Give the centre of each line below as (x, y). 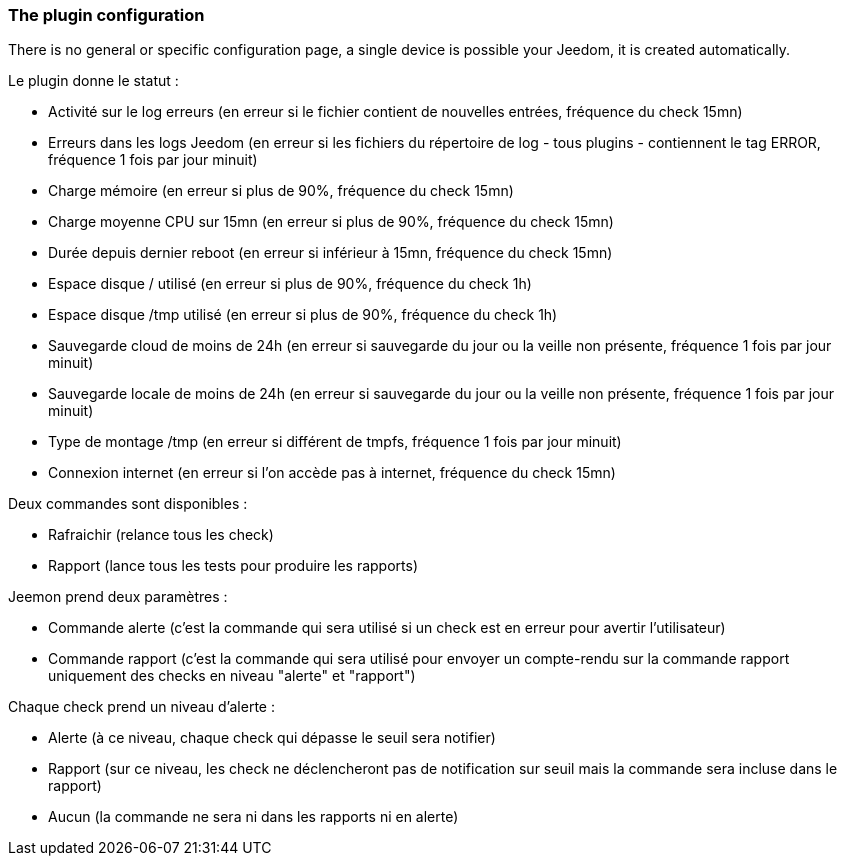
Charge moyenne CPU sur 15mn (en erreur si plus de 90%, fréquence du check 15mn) (331, 222)
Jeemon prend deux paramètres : (118, 597)
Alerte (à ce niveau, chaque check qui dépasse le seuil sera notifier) (272, 738)
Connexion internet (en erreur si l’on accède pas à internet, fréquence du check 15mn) (332, 473)
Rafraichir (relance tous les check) (161, 535)
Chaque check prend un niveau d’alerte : (141, 707)
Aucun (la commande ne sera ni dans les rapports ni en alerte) (253, 817)
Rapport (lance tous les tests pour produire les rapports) (233, 566)
